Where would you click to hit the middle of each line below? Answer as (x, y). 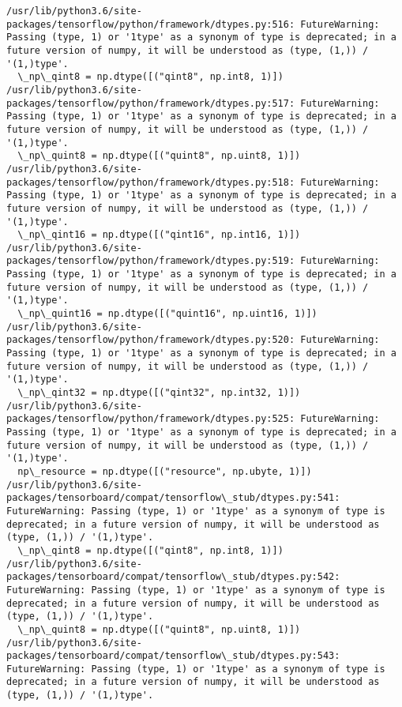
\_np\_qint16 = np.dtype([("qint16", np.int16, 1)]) (159, 235)
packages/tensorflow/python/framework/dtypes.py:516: (151, 24)
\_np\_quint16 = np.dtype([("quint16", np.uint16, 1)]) (167, 314)
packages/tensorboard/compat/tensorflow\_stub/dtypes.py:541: (173, 498)
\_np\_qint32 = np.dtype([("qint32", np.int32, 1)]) (159, 393)
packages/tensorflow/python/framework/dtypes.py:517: (151, 103)
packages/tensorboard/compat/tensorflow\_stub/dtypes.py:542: (173, 577)
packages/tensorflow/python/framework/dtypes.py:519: (151, 261)
